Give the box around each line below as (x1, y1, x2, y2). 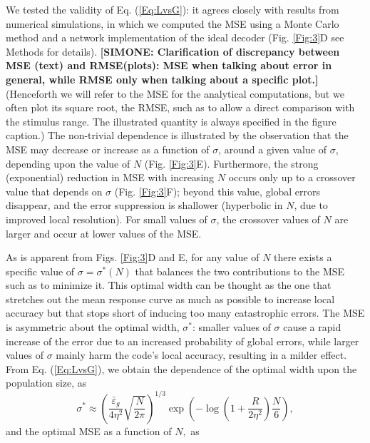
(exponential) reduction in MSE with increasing (6, 170, 215, 185)
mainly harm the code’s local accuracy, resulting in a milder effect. (56, 347, 347, 362)
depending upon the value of (6, 156, 130, 170)
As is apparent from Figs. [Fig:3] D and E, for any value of (6, 250, 259, 265)
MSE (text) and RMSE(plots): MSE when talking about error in (6, 58, 332, 73)
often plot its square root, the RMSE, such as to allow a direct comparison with (6, 100, 355, 115)
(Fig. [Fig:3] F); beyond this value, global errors (114, 183, 321, 198)
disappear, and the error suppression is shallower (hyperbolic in (6, 198, 283, 213)
